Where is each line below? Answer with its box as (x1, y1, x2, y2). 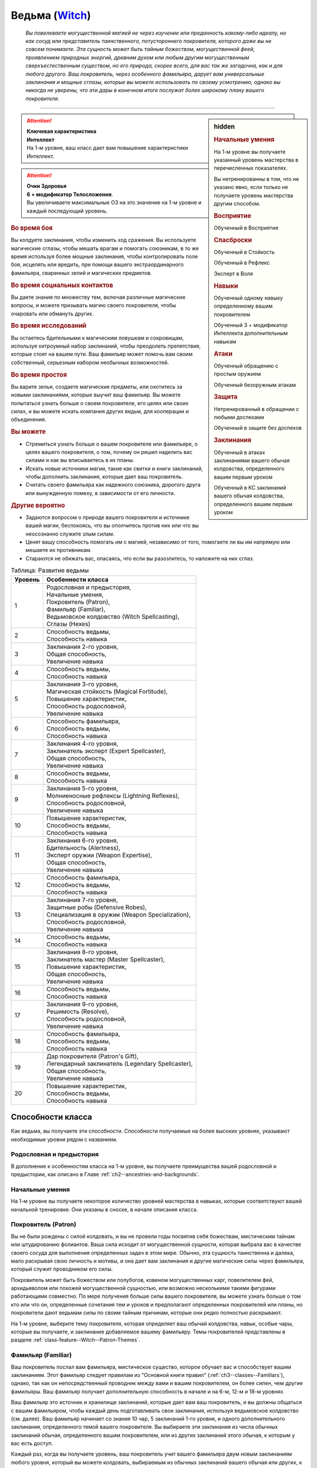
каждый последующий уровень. (26, 207, 108, 214)
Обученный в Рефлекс (214, 259, 270, 267)
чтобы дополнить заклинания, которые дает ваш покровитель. (25, 473, 183, 480)
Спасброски (214, 235, 252, 244)
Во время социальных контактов (11, 281, 114, 289)
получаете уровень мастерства (214, 191, 294, 199)
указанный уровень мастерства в (214, 156, 299, 163)
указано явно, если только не (214, 184, 288, 191)
